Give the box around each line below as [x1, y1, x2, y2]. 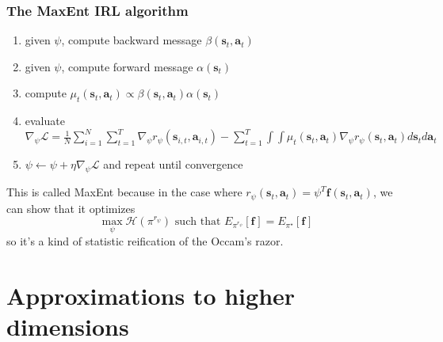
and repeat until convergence [103, 156, 243, 173]
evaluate [25, 112, 65, 129]
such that [174, 216, 221, 228]
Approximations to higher [6, 279, 296, 312]
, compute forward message [61, 58, 193, 74]
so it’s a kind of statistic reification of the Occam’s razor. [6, 233, 284, 249]
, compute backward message [61, 32, 202, 48]
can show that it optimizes [6, 199, 136, 216]
